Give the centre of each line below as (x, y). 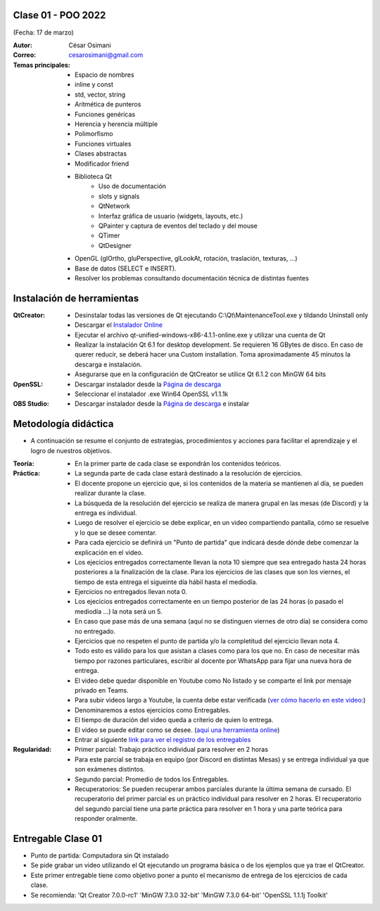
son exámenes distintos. (110, 769)
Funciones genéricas (105, 114)
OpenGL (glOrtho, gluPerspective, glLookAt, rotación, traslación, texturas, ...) (186, 259)
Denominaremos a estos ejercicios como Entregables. (153, 710)
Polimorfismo (94, 134)
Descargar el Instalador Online (119, 325)
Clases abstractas (101, 154)
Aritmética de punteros (108, 104)
